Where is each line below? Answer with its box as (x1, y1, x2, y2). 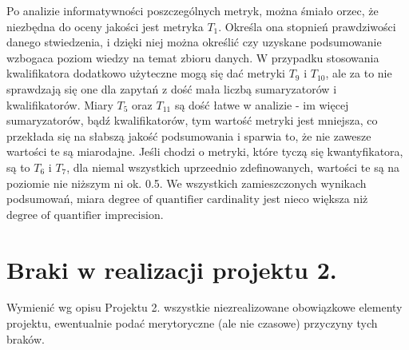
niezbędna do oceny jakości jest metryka (6, 18, 204, 34)
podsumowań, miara (6, 190, 105, 207)
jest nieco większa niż (263, 190, 368, 207)
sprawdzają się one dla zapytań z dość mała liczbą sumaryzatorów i (6, 80, 337, 97)
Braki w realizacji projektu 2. (6, 253, 337, 285)
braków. (6, 330, 45, 347)
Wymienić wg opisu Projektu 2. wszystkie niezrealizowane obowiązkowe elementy (6, 299, 403, 316)
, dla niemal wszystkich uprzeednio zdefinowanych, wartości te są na (66, 158, 400, 175)
